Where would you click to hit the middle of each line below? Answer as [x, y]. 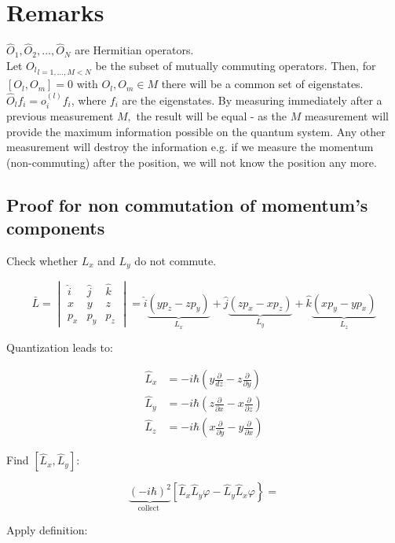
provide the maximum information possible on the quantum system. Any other [196, 131]
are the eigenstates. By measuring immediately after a [252, 100]
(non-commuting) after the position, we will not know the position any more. [192, 162]
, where [89, 100]
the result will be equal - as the [211, 116]
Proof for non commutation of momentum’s [187, 204]
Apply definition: [47, 529]
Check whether [42, 260]
